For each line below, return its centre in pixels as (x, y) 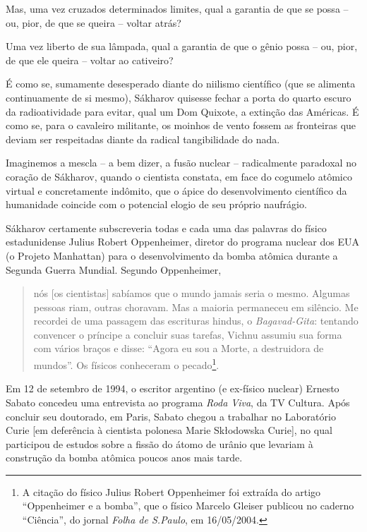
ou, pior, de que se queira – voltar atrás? (94, 22)
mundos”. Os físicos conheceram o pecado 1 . (126, 364)
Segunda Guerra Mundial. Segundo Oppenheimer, (114, 269)
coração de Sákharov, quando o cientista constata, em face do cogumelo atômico (179, 176)
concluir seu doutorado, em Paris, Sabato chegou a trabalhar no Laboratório (171, 416)
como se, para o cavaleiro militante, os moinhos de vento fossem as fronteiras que (181, 125)
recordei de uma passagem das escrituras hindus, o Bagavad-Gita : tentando (196, 321)
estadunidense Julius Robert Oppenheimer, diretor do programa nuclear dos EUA (182, 242)
